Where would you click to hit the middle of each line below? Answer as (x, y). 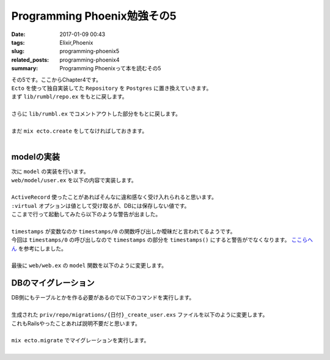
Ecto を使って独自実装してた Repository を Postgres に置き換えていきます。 (112, 88)
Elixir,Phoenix (76, 42)
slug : (18, 51)
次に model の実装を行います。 (50, 172)
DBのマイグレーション (53, 283)
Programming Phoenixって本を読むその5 (110, 68)
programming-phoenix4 (90, 60)
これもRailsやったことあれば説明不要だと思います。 (76, 323)
